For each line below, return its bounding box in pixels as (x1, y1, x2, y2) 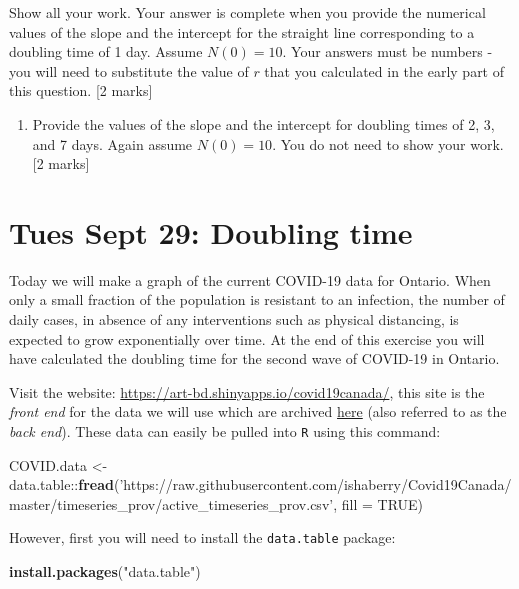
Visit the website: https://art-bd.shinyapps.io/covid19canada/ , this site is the (9, 381, 485, 402)
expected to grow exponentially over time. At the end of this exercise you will (9, 328, 485, 349)
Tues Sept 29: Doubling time (9, 211, 413, 252)
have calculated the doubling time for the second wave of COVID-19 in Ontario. (9, 348, 500, 369)
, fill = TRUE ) (333, 493, 424, 514)
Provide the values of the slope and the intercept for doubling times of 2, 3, (32, 113, 495, 134)
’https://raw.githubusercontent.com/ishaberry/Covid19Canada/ (119, 474, 512, 495)
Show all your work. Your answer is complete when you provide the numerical (9, 2, 486, 22)
